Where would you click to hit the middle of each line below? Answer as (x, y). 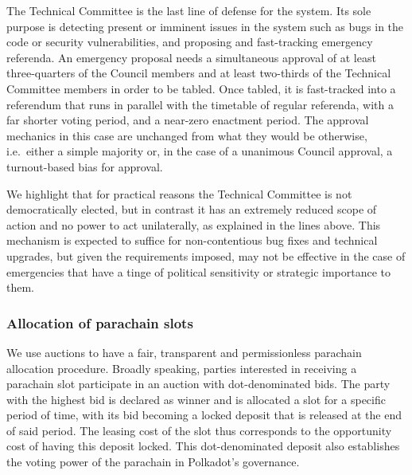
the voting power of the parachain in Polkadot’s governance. (153, 462)
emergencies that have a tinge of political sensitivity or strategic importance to (199, 271)
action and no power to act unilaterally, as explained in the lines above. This (194, 224)
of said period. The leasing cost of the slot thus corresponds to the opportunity (199, 430)
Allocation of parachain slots (100, 322)
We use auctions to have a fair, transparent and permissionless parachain (184, 352)
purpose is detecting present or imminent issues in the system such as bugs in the (205, 26)
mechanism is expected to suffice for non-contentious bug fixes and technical (192, 240)
